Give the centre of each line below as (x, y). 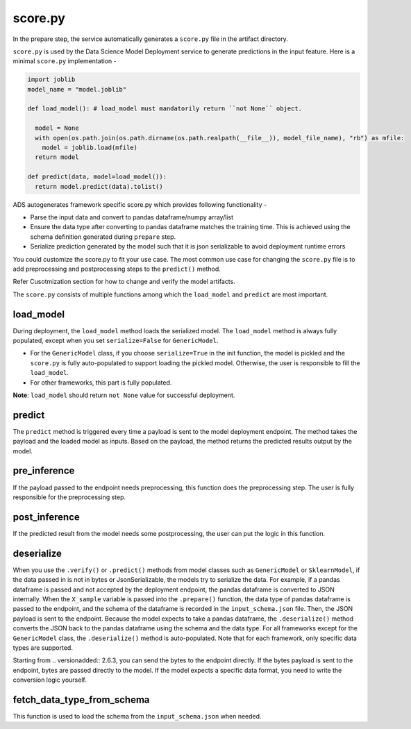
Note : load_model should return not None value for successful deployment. (124, 395)
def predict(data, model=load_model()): (97, 177)
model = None (57, 128)
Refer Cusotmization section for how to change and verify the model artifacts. (124, 282)
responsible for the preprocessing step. (69, 497)
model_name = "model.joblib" (77, 89)
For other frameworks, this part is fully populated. (101, 383)
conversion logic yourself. (50, 680)
